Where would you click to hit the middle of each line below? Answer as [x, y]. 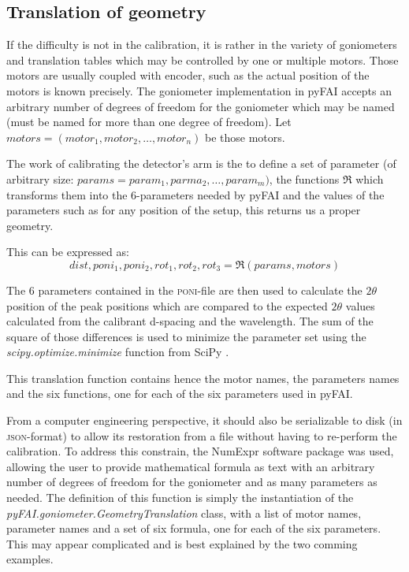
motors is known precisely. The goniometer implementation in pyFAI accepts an [199, 90]
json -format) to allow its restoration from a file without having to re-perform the [202, 435]
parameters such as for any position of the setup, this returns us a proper [184, 210]
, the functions [304, 178]
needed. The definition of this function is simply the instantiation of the [180, 498]
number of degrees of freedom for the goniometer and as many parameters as [192, 482]
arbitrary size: [40, 178]
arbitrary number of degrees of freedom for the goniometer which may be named [201, 106]
